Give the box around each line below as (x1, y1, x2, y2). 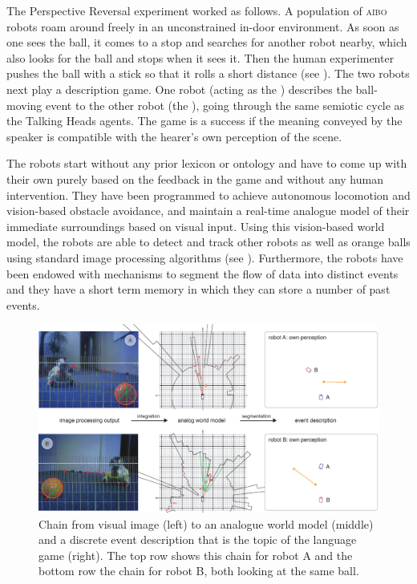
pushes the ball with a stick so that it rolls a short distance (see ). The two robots (6, 65, 410, 82)
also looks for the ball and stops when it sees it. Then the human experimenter (6, 49, 395, 66)
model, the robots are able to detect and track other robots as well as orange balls (6, 233, 411, 250)
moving (6, 96, 43, 113)
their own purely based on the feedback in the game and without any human (6, 170, 383, 187)
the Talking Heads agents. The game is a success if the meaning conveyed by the (6, 112, 403, 129)
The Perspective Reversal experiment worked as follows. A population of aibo (6, 2, 387, 18)
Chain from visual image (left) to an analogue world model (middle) (38, 515, 374, 532)
